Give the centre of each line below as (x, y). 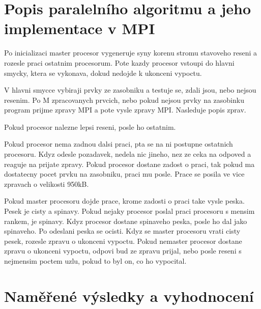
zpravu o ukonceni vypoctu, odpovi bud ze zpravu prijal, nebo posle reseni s (123, 251)
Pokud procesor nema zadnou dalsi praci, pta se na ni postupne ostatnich (119, 144)
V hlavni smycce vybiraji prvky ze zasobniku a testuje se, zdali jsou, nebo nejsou (130, 90)
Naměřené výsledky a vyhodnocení (129, 296)
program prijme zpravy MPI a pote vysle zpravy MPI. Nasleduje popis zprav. (125, 110)
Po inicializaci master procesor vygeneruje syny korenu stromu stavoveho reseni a (131, 53)
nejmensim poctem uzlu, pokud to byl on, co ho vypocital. (95, 261)
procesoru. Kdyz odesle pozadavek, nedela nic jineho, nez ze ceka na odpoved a (128, 154)
